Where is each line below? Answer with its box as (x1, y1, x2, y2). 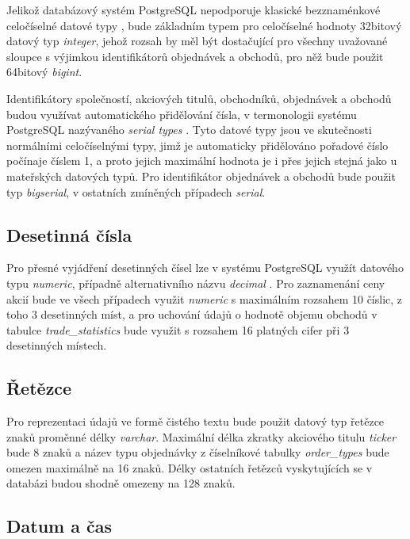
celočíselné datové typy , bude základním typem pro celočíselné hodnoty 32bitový (6, 17, 402, 33)
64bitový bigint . (6, 63, 82, 80)
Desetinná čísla (6, 222, 132, 247)
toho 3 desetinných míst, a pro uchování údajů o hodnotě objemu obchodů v (6, 306, 377, 323)
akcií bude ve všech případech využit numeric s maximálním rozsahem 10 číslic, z (6, 290, 403, 307)
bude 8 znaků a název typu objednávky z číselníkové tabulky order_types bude (6, 444, 389, 461)
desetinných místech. (6, 337, 107, 354)
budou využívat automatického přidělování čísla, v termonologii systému (6, 105, 357, 122)
